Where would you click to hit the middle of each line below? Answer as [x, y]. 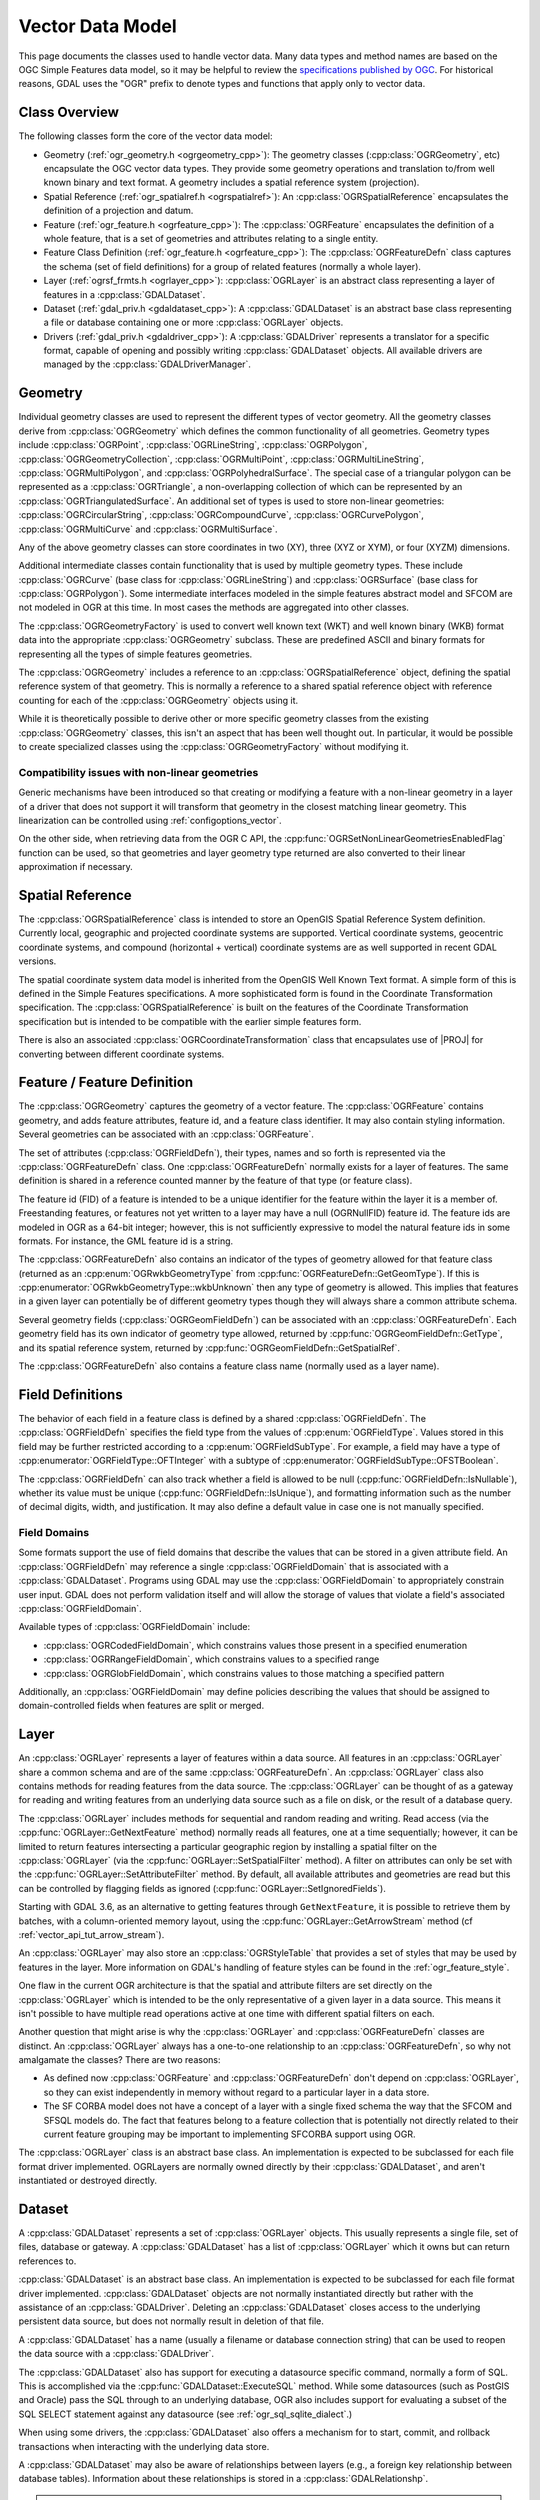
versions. [37, 961]
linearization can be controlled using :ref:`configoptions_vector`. [150, 820]
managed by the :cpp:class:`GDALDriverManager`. [147, 364]
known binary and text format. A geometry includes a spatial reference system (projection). [231, 182]
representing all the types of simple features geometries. [135, 654]
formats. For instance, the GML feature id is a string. [126, 1241]
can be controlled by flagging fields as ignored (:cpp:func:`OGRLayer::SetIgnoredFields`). [202, 1888]
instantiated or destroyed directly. [87, 2181]
